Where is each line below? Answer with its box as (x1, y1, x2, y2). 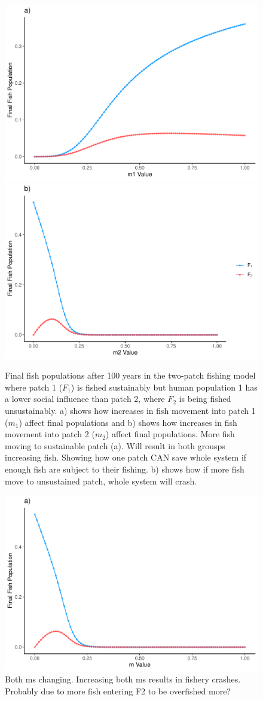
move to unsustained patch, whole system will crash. (5, 474, 197, 487)
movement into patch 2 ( (5, 428, 95, 440)
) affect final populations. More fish (105, 428, 235, 440)
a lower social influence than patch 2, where (5, 392, 165, 405)
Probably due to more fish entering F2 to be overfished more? (5, 684, 231, 697)
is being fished (179, 392, 231, 405)
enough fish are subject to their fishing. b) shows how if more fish (5, 463, 244, 475)
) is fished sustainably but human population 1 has (71, 380, 258, 393)
